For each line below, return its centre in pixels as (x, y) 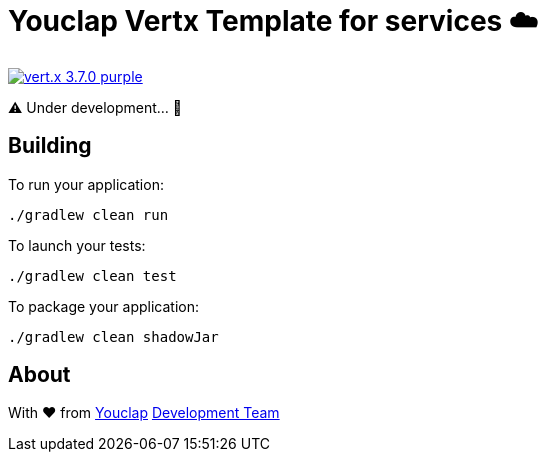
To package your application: (104, 306)
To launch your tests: (77, 245)
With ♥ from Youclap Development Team (144, 413)
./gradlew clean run (88, 214)
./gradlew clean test (92, 275)
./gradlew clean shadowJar (113, 336)
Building (50, 146)
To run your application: (86, 184)
